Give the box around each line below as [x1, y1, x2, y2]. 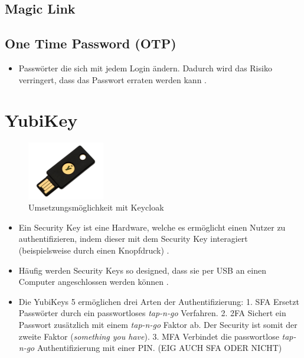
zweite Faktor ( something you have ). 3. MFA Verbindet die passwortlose [18, 330, 279, 342]
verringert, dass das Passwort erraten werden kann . [18, 73, 207, 86]
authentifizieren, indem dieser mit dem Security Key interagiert [18, 232, 248, 245]
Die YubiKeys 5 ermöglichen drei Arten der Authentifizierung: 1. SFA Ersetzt [18, 295, 299, 307]
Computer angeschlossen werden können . [18, 275, 169, 288]
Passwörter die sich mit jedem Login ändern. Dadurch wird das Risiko [18, 61, 272, 74]
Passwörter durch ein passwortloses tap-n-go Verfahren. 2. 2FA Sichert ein [18, 307, 286, 319]
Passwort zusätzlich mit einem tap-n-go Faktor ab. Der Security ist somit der [18, 318, 298, 331]
